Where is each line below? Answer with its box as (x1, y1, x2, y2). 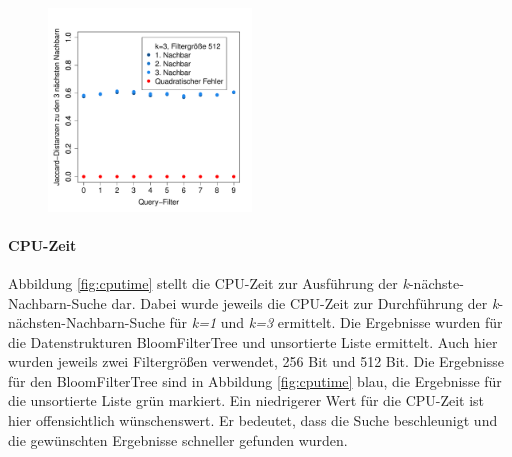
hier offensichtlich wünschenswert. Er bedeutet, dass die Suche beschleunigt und (8, 410, 498, 431)
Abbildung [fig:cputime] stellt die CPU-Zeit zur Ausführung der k (8, 272, 409, 293)
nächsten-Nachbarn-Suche (8, 312, 165, 333)
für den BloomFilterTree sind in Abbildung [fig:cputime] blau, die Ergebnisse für (8, 370, 502, 391)
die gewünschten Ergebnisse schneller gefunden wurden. (8, 429, 348, 450)
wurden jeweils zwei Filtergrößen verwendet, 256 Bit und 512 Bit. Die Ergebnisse (8, 351, 505, 372)
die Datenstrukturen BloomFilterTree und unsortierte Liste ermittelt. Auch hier (8, 331, 498, 352)
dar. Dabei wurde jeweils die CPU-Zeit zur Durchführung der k (111, 292, 499, 313)
